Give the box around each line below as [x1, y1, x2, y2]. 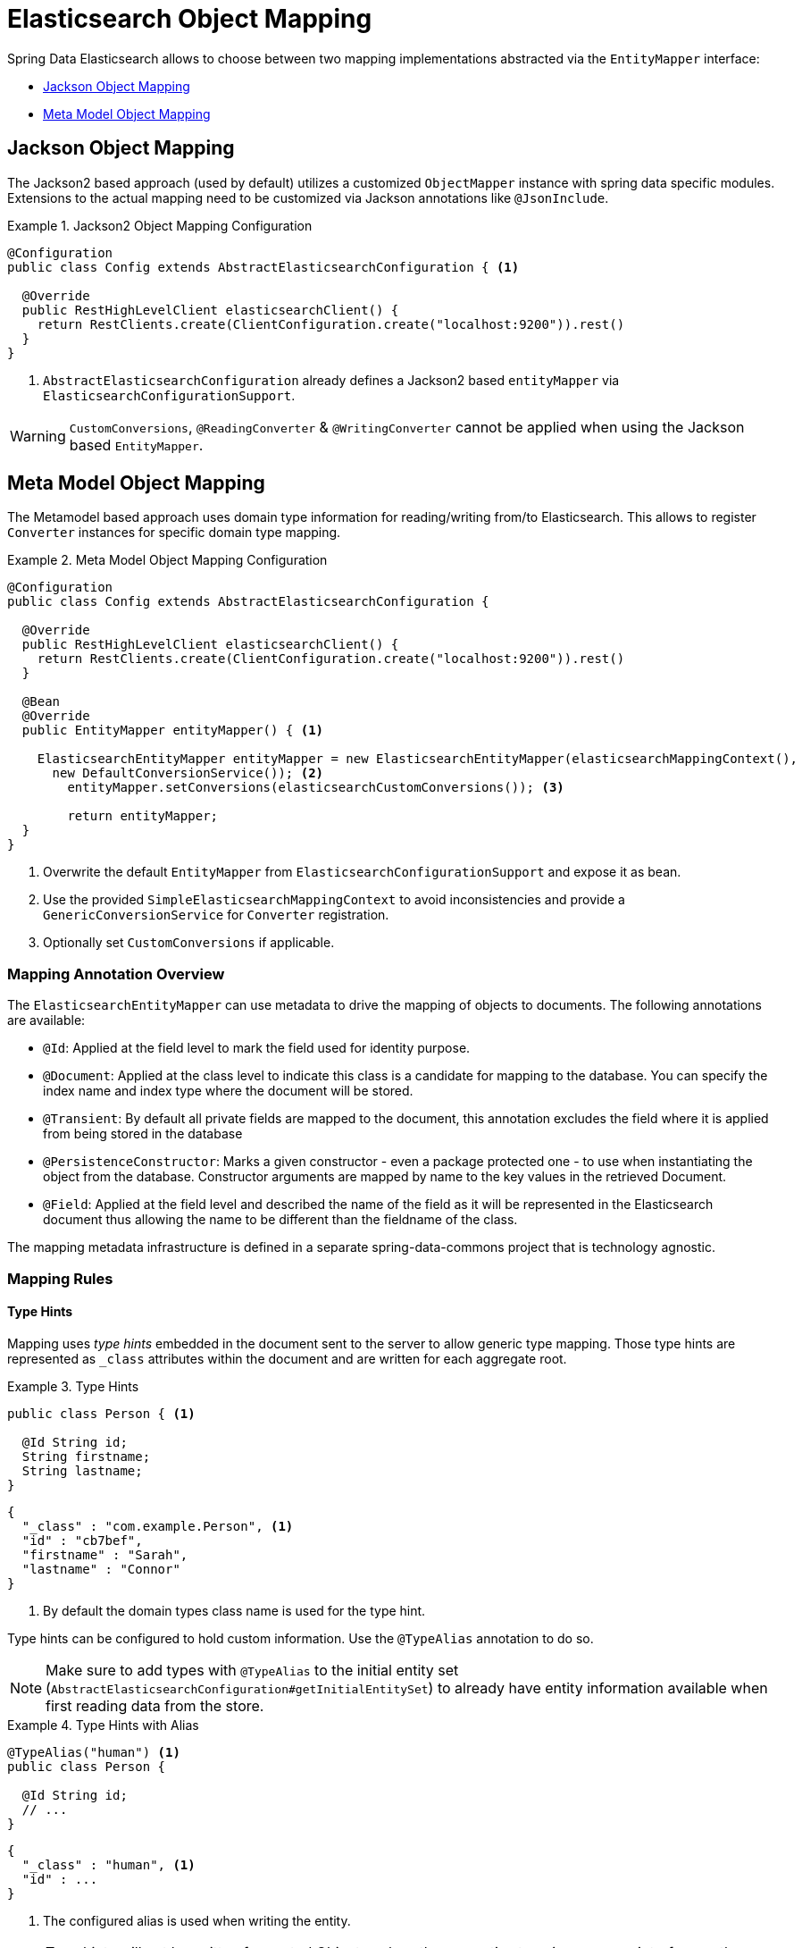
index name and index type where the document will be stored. [43, 1083, 414, 1099]
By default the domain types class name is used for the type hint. [43, 1602, 426, 1618]
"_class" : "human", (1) [21, 1857, 196, 1872]
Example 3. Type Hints [7, 1378, 139, 1394]
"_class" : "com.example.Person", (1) [21, 1518, 294, 1533]
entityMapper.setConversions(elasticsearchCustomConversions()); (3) [67, 780, 564, 795]
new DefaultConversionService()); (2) [52, 766, 324, 781]
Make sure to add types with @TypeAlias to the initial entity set [46, 1660, 459, 1679]
